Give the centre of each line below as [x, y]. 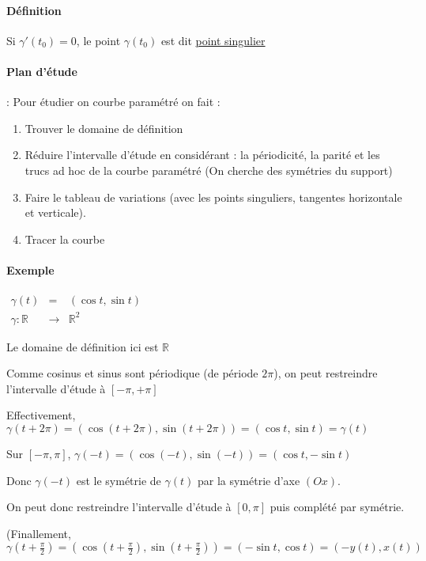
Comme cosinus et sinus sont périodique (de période [132, 373]
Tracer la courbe [65, 239]
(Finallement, [39, 533]
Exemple [30, 269]
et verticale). [55, 212]
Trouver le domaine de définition [104, 128]
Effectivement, [41, 415]
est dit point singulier [213, 40]
